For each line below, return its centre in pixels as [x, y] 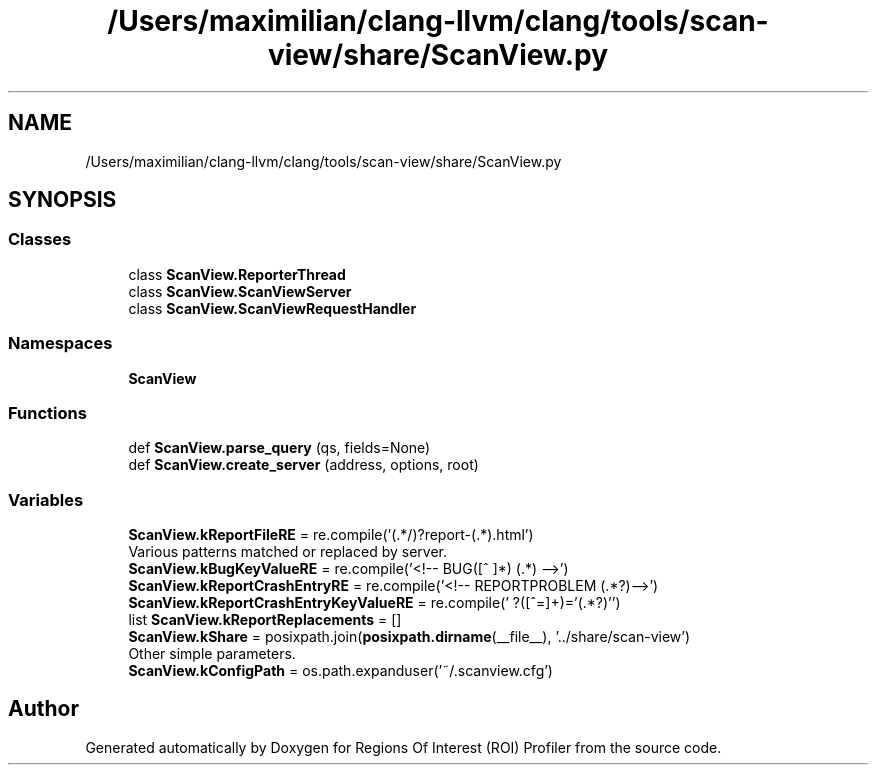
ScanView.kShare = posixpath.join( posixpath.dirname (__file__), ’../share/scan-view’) [409, 637]
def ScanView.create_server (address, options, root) [303, 465]
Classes [40, 239]
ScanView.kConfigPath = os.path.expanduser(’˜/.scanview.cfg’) [340, 671]
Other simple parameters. [212, 654]
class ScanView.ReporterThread [237, 274]
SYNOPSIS [62, 200]
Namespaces [60, 343]
